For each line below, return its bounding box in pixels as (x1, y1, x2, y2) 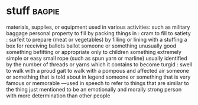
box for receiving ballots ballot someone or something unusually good (6, 42, 176, 49)
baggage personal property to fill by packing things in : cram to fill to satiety (6, 29, 191, 36)
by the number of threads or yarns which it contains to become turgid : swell (6, 60, 193, 68)
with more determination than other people (6, 92, 111, 99)
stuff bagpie (6, 4, 60, 18)
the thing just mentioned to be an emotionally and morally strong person (6, 86, 182, 93)
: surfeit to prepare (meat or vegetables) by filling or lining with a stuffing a (6, 36, 187, 43)
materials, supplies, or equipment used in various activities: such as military (6, 23, 190, 31)
